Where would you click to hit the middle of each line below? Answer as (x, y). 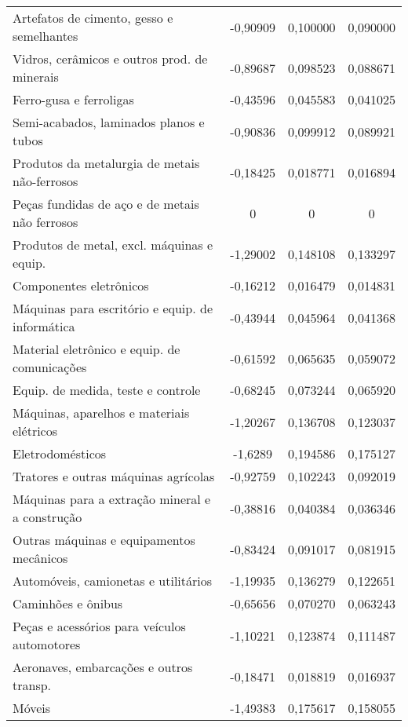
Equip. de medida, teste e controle (107, 390)
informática (44, 326)
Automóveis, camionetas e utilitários (113, 581)
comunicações (50, 367)
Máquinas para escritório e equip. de (113, 308)
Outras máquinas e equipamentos (104, 540)
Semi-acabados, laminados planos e (109, 122)
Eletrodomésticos (60, 453)
